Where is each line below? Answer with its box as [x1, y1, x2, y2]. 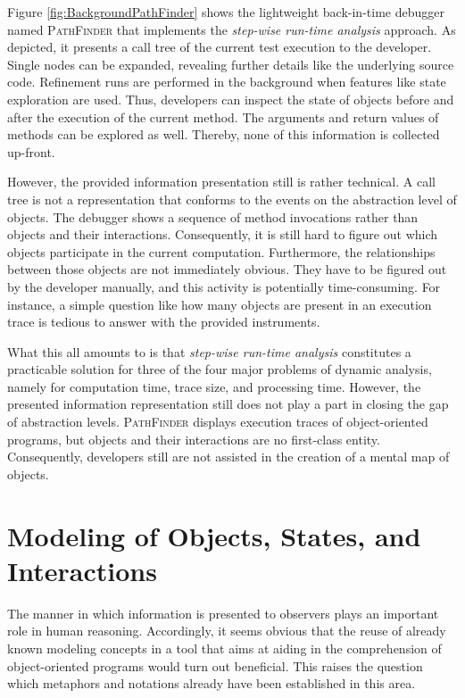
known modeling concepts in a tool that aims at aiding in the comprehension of [7, 638, 442, 657]
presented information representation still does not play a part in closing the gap [7, 395, 449, 413]
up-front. [7, 142, 55, 161]
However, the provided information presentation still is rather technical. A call [7, 172, 436, 191]
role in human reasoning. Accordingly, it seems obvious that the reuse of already [7, 621, 446, 640]
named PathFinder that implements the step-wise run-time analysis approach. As [7, 20, 456, 38]
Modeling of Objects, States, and [7, 517, 421, 553]
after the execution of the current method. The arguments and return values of [7, 107, 439, 126]
